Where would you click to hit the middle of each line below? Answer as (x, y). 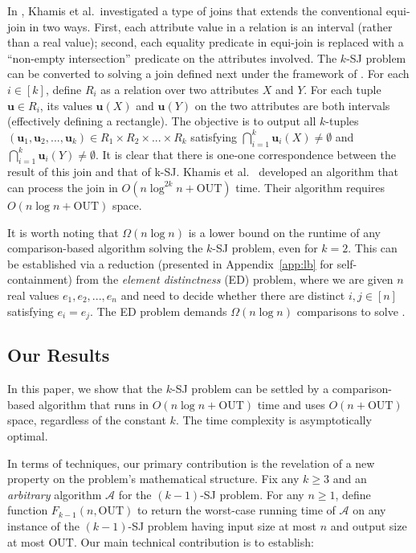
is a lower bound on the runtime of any (284, 232)
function (28, 510)
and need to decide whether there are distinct (233, 295)
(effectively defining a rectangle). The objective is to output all (162, 121)
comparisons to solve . (351, 311)
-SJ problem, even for (265, 248)
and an (350, 479)
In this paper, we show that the (85, 389)
